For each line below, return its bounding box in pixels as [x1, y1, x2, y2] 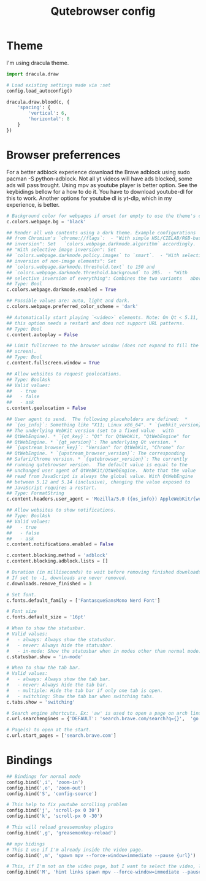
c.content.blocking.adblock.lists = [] [6, 558, 109, 564]
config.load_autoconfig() [6, 88, 72, 94]
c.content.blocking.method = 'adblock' [6, 552, 109, 559]
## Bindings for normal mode [6, 773, 81, 780]
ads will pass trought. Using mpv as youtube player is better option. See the [6, 181, 197, 188]
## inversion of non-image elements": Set [6, 258, 116, 264]
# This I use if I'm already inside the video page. [6, 847, 144, 853]
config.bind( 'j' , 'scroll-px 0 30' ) [6, 807, 100, 814]
